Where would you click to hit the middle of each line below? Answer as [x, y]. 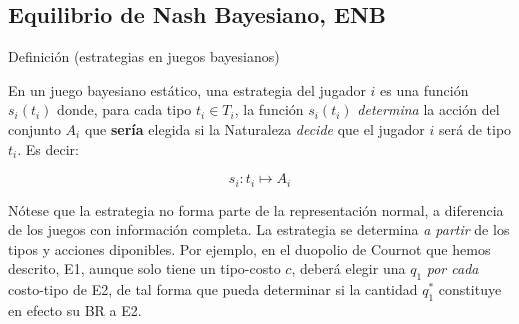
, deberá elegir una [348, 268]
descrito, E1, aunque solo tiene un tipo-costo [144, 268]
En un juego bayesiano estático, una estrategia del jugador [187, 89]
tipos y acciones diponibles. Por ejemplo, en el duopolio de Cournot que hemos [249, 248]
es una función [424, 89]
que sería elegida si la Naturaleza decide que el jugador [254, 128]
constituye [470, 289]
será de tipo [475, 128]
